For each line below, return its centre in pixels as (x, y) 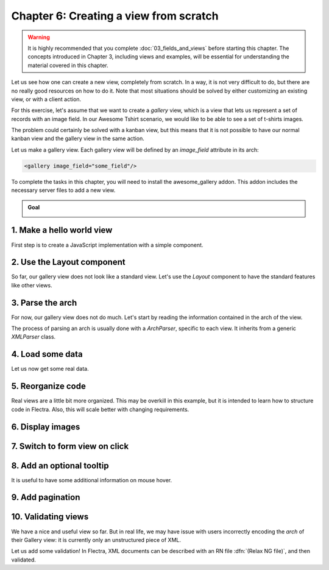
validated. (24, 560)
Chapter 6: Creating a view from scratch (115, 16)
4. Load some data (47, 354)
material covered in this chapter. (68, 65)
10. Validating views (50, 517)
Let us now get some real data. (50, 369)
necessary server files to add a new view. (63, 190)
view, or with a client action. (46, 99)
